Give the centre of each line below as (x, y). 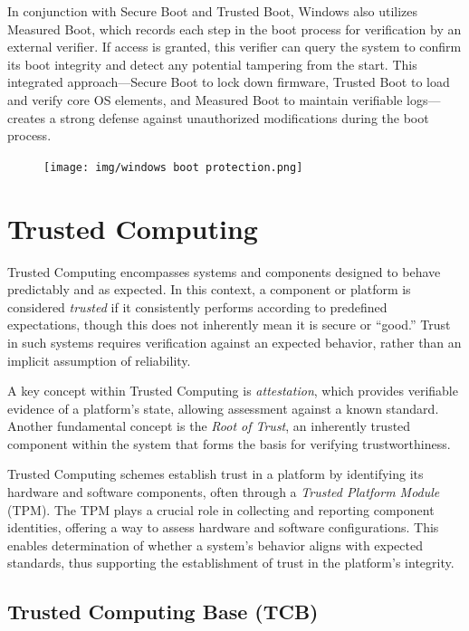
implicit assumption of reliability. (99, 360)
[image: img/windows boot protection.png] (173, 167)
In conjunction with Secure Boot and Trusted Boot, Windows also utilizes (213, 11)
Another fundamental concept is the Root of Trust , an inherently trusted (209, 426)
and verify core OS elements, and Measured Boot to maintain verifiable (205, 99)
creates (27, 117)
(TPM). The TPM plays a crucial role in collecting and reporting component (221, 509)
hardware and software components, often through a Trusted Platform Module (224, 492)
